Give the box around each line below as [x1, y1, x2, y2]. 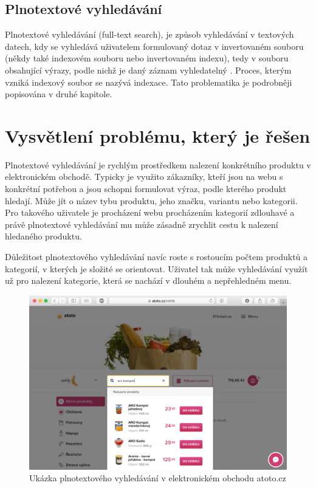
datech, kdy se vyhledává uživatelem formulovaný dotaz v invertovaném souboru [5, 40, 304, 52]
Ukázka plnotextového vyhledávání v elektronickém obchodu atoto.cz [29, 472, 286, 484]
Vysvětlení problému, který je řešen [5, 123, 311, 148]
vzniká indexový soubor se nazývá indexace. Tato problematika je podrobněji [5, 75, 292, 88]
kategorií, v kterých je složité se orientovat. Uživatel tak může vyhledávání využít [5, 262, 308, 275]
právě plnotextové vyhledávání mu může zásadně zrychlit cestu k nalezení [5, 218, 278, 230]
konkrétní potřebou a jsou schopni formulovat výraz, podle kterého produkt [5, 182, 287, 195]
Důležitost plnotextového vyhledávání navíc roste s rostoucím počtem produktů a [5, 250, 308, 263]
